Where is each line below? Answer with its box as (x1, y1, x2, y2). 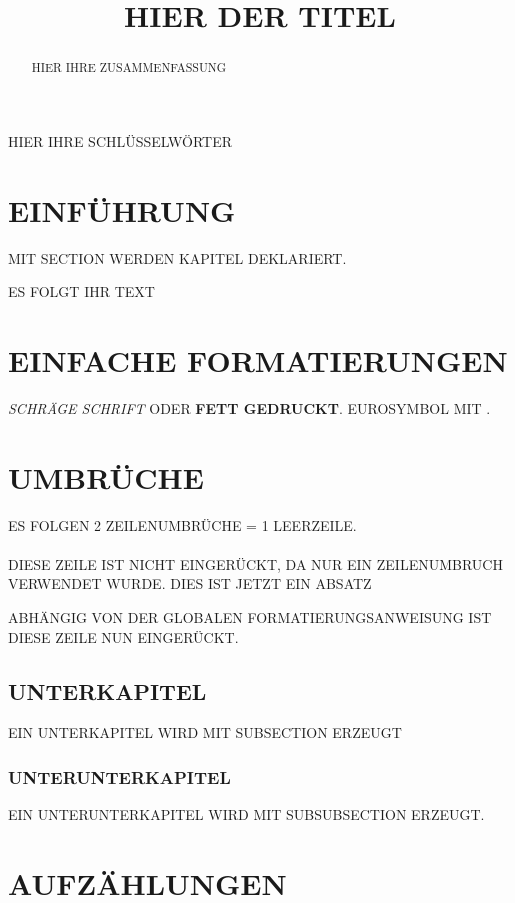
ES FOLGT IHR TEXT (8, 281, 155, 302)
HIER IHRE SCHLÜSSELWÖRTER (8, 130, 233, 151)
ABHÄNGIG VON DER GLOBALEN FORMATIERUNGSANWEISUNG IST (8, 606, 492, 627)
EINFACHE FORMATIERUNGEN (8, 339, 508, 380)
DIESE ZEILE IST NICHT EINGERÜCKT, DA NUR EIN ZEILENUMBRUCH (8, 553, 503, 574)
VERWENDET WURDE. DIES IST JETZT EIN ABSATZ (8, 573, 372, 594)
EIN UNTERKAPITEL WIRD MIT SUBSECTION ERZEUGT (8, 722, 402, 743)
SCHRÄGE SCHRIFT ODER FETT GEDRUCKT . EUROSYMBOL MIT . (8, 397, 491, 418)
